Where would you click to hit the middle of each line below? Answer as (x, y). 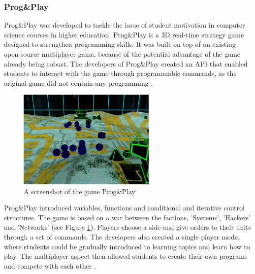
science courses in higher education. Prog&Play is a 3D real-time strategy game (124, 34)
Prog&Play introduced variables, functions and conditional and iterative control (124, 208)
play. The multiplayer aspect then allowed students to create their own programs (126, 256)
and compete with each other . (50, 265)
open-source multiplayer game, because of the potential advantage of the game (122, 54)
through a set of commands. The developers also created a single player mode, (122, 237)
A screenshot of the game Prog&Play (80, 191)
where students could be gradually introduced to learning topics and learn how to (127, 246)
